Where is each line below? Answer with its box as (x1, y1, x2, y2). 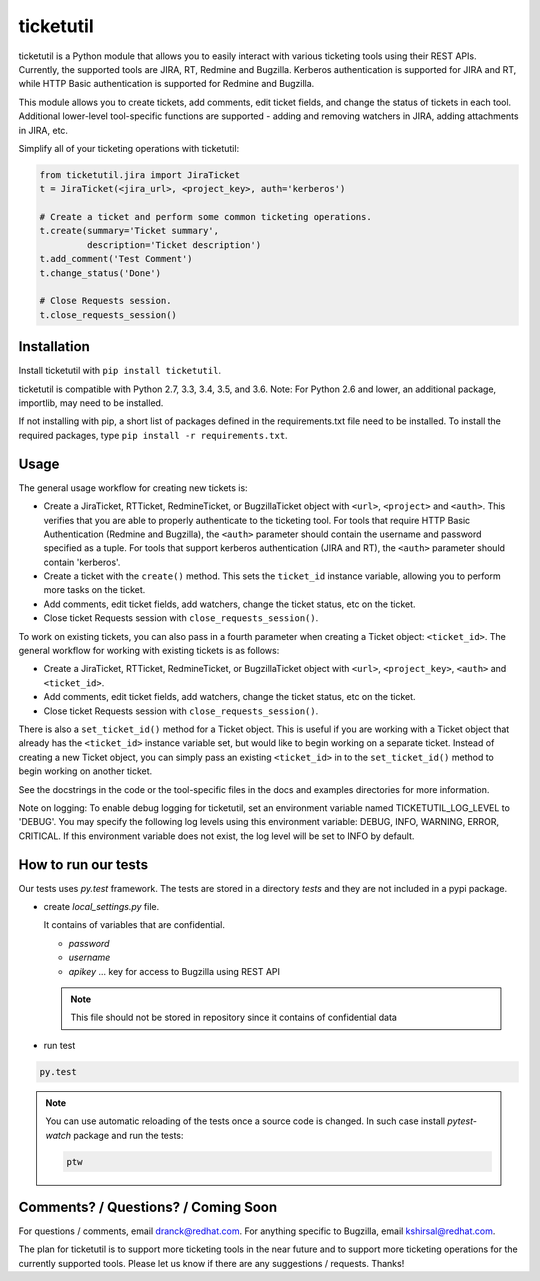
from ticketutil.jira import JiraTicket (39, 169, 240, 180)
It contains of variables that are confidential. (43, 919, 225, 931)
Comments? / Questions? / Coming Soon (18, 1198, 278, 1215)
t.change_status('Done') (39, 267, 162, 279)
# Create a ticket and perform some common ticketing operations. (39, 211, 372, 223)
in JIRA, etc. (18, 124, 69, 136)
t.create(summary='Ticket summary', (39, 225, 220, 237)
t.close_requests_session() (39, 309, 177, 320)
